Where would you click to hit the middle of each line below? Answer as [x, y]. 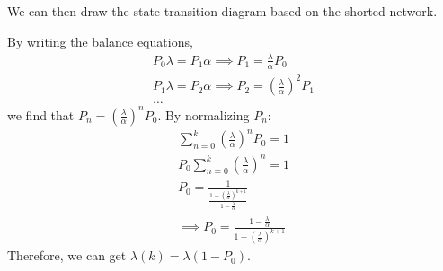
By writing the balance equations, [100, 41]
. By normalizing [204, 114]
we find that [41, 114]
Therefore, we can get [67, 255]
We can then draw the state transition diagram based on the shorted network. [222, 11]
